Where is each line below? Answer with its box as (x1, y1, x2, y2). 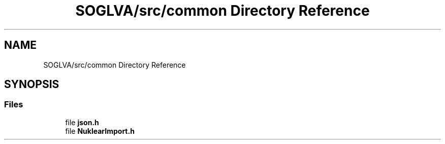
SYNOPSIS (4, 78, 59, 91)
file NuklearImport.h (65, 126, 135, 135)
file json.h (65, 118, 99, 127)
